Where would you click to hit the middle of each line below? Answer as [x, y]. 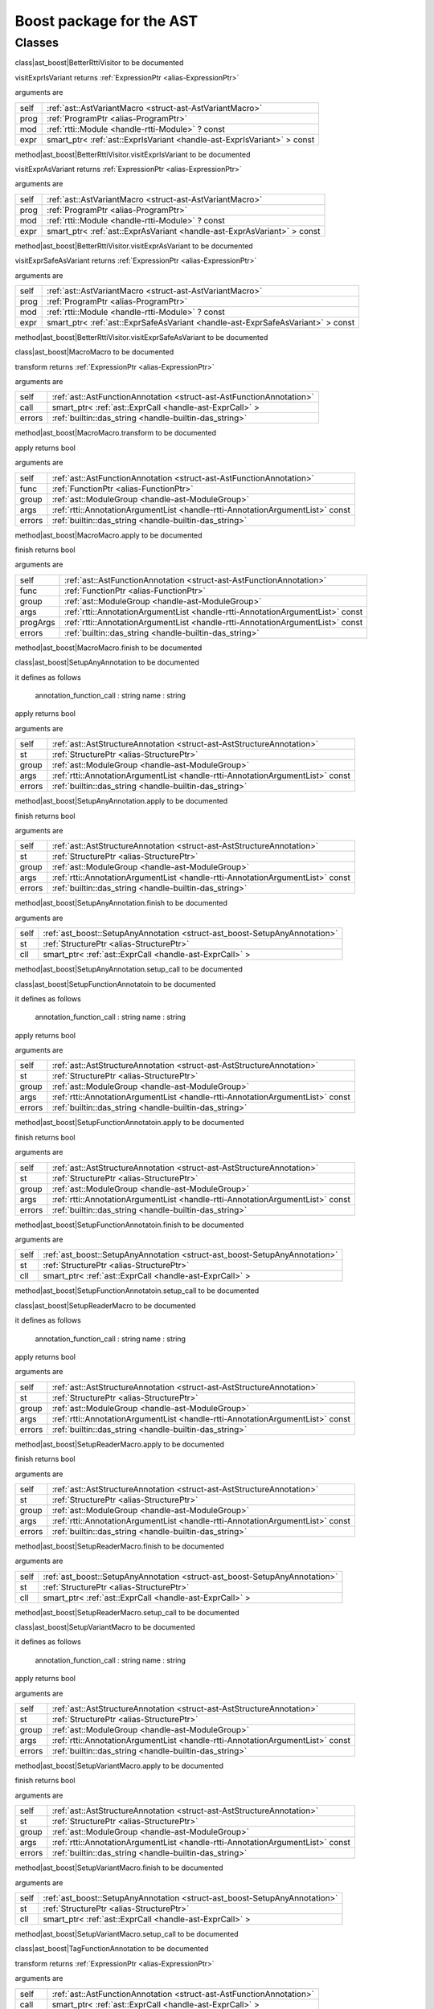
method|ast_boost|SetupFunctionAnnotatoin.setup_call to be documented [137, 1291]
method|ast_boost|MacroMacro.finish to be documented [108, 648]
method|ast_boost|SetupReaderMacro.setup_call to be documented [127, 1612]
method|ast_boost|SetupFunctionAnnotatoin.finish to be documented [129, 1225]
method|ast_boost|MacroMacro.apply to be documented [108, 535]
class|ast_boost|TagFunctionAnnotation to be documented [112, 1949]
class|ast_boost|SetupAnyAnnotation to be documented [107, 662]
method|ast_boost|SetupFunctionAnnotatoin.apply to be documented [129, 1123]
